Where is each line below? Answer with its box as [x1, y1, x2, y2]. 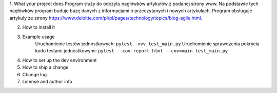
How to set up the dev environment [22, 57, 97, 63]
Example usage [22, 34, 55, 40]
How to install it [22, 24, 55, 30]
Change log [22, 71, 47, 77]
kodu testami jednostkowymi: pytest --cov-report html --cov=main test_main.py [35, 48, 228, 54]
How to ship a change [22, 64, 69, 71]
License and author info [22, 78, 73, 84]
